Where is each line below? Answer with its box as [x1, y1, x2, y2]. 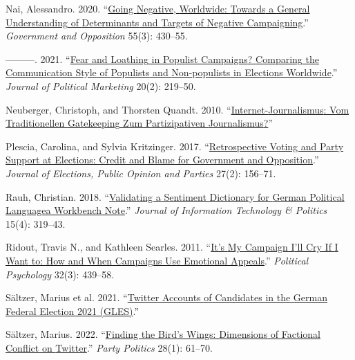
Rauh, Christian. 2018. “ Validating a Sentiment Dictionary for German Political [6, 189, 345, 204]
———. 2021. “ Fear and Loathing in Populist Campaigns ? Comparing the [6, 51, 319, 66]
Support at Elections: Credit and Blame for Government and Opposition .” [6, 152, 319, 167]
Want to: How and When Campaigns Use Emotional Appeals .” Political [6, 253, 309, 267]
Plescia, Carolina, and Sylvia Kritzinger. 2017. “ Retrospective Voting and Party [6, 138, 344, 153]
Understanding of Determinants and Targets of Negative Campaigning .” [6, 15, 309, 29]
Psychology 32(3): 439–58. [6, 267, 115, 281]
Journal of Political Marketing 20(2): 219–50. [6, 78, 196, 93]
